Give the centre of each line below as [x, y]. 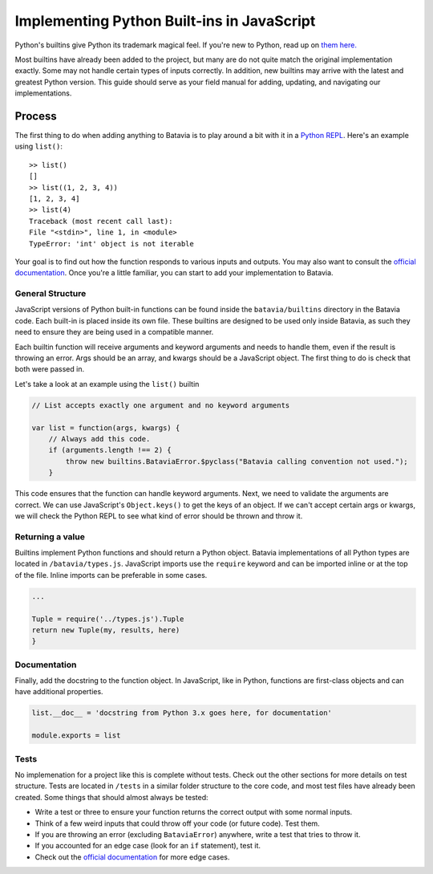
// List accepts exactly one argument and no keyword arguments [161, 405]
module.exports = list [76, 736]
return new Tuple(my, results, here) [106, 630]
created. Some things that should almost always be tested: [111, 797]
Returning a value [50, 536]
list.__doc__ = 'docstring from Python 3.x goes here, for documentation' [182, 713]
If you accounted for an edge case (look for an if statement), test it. [148, 846]
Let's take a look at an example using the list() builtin [107, 384]
